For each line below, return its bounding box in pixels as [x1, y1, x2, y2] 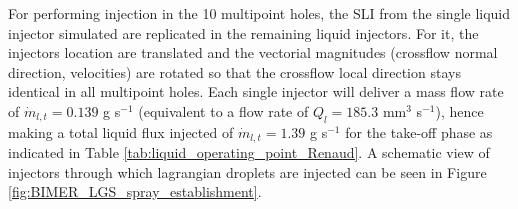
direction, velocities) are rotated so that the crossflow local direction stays [8, 61, 461, 82]
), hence [435, 100, 484, 121]
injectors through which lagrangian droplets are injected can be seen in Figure [8, 161, 487, 182]
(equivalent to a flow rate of [138, 100, 309, 121]
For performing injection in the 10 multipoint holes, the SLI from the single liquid [8, 3, 511, 23]
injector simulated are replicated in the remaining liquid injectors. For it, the [8, 22, 479, 43]
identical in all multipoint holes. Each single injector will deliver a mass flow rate [8, 81, 504, 102]
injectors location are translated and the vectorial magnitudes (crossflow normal [8, 42, 498, 63]
